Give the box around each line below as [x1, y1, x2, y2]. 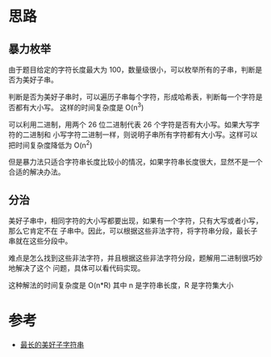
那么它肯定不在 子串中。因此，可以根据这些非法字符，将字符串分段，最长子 [8, 226, 258, 236]
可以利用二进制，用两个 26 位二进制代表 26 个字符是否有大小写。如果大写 [8, 119, 253, 129]
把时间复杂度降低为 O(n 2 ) [8, 139, 93, 150]
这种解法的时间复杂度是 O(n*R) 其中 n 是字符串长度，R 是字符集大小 [8, 280, 234, 290]
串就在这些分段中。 [8, 236, 73, 246]
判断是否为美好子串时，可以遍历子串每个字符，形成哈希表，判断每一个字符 [8, 92, 256, 102]
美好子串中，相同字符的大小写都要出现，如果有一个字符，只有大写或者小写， [8, 216, 263, 226]
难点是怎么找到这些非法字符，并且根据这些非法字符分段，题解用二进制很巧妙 [8, 253, 263, 263]
